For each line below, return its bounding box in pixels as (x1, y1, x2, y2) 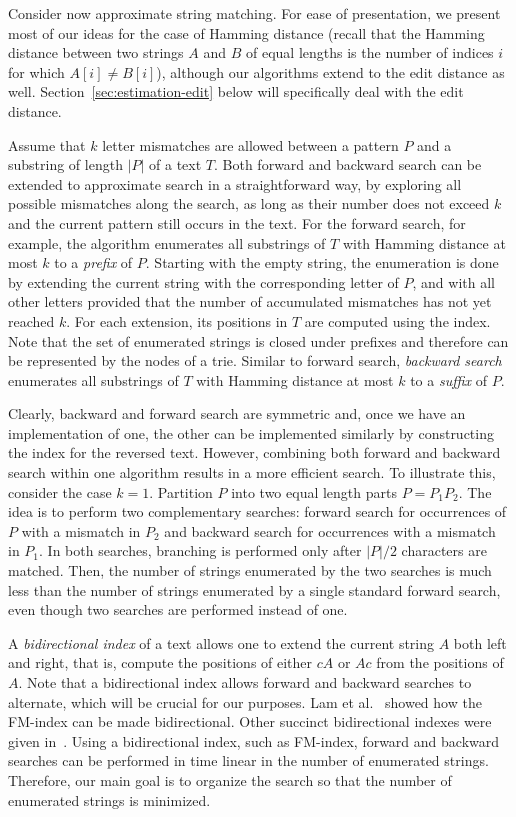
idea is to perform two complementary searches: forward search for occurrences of (8, 501, 507, 522)
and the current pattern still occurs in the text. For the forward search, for (8, 212, 466, 233)
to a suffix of (410, 369, 487, 390)
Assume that (8, 134, 86, 155)
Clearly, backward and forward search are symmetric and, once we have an (8, 403, 466, 424)
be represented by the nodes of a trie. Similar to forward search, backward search (8, 350, 502, 371)
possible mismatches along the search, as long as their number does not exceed (8, 193, 490, 214)
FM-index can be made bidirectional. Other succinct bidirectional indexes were (8, 711, 492, 732)
